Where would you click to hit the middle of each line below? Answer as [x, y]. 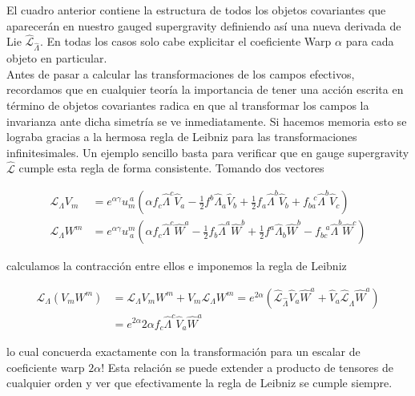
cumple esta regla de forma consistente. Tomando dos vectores [171, 168]
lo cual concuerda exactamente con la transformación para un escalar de [183, 352]
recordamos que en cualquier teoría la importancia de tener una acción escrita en [205, 89]
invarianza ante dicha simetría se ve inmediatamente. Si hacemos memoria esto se [207, 121]
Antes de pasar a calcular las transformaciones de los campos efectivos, [181, 73]
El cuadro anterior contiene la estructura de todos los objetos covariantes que [196, 10]
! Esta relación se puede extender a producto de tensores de [247, 367]
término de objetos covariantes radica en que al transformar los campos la [188, 105]
